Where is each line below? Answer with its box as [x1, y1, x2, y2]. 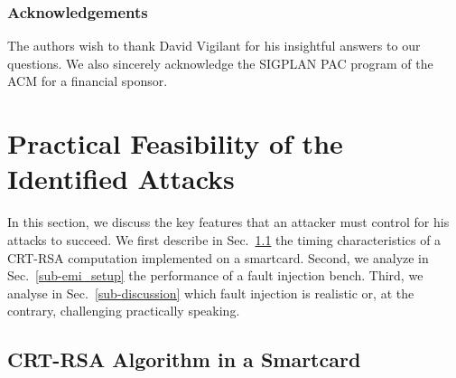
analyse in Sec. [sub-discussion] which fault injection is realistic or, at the [7, 283, 414, 302]
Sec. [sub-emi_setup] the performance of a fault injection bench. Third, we [7, 266, 423, 285]
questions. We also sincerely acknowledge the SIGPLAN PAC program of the [7, 53, 433, 72]
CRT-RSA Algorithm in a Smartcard [7, 345, 361, 373]
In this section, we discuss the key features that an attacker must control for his [7, 213, 450, 232]
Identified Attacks [7, 160, 235, 197]
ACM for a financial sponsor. [7, 71, 168, 90]
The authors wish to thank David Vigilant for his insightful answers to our [7, 36, 421, 55]
